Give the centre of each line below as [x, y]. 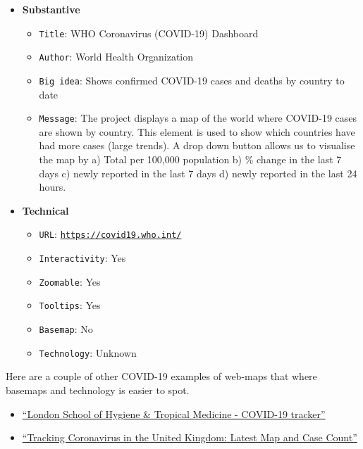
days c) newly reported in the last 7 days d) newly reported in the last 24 [198, 173]
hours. [53, 187]
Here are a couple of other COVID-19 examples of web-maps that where [161, 376]
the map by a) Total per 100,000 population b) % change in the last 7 [190, 159]
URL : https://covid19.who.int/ [110, 234]
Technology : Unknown [88, 352]
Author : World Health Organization [116, 57]
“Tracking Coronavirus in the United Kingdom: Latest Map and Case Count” [190, 437]
